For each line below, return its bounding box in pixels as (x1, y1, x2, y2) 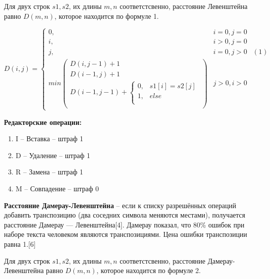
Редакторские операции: (4, 116, 82, 127)
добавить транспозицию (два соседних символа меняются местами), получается (4, 210, 246, 220)
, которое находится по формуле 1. (54, 10, 159, 21)
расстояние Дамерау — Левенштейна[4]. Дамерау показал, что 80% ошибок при (4, 219, 245, 229)
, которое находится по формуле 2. (96, 265, 201, 276)
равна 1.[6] (4, 238, 36, 249)
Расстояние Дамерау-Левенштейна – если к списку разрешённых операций (4, 200, 236, 210)
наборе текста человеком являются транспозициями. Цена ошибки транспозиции (4, 229, 247, 239)
